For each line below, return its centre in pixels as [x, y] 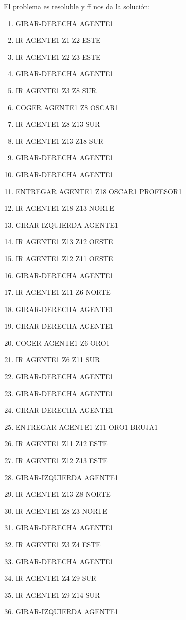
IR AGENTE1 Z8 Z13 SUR [58, 124]
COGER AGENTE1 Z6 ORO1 [63, 342]
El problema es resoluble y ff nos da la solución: [77, 6]
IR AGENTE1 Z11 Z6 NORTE [63, 292]
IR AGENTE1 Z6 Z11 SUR [58, 359]
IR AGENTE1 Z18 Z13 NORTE [65, 208]
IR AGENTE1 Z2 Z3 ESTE [58, 56]
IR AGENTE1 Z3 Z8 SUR [56, 90]
